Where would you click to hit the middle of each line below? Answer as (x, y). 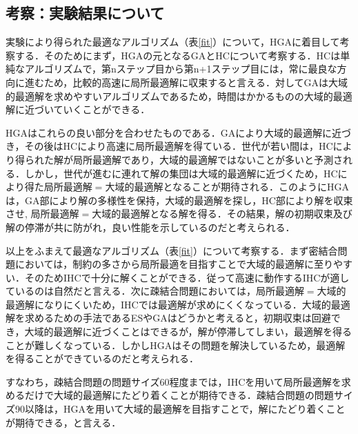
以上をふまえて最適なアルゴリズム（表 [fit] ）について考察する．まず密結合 (172, 250)
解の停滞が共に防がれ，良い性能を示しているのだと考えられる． (150, 227)
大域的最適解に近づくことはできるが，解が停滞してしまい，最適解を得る (188, 332)
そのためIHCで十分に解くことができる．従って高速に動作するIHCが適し (187, 277)
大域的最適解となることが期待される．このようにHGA (227, 187)
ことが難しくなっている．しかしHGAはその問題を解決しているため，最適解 (176, 345)
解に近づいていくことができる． (78, 109)
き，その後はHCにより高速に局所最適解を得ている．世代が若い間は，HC (169, 146)
